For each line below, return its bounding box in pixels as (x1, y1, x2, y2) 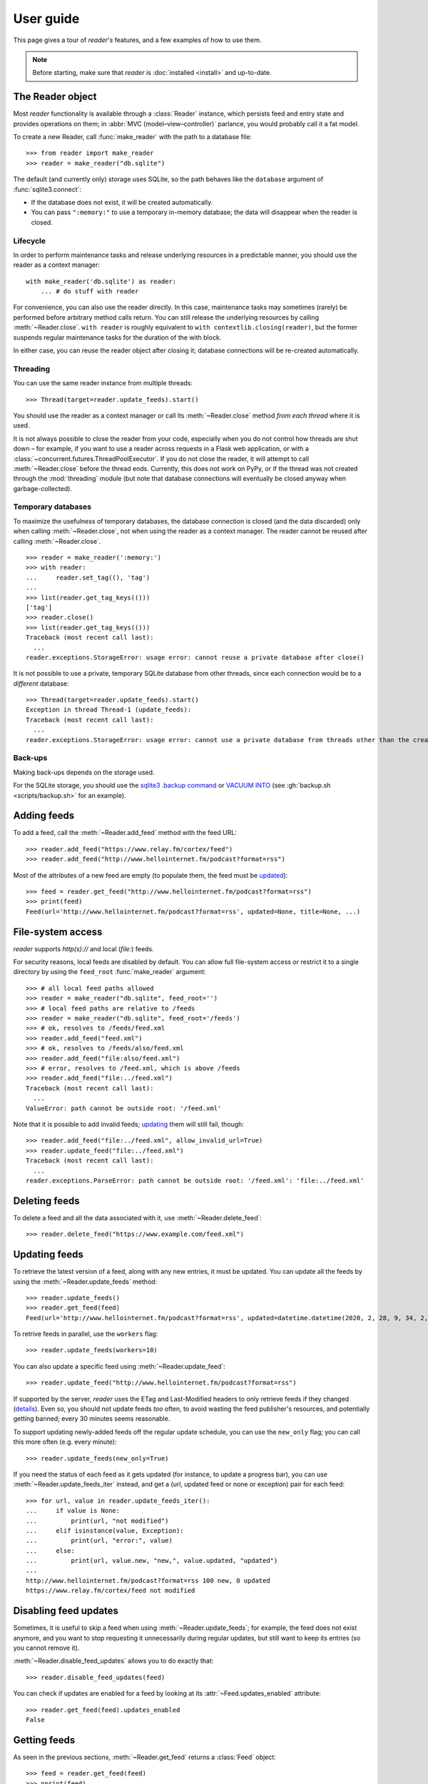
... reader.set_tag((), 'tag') (26, 573, 151, 582)
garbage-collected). (13, 484, 73, 492)
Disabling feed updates (13, 1605, 119, 1617)
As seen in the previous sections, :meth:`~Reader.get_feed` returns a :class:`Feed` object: (13, 1753, 276, 1761)
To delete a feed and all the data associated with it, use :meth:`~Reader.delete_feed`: (13, 1213, 263, 1222)
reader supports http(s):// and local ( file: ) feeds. (13, 944, 154, 953)
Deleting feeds (13, 1195, 80, 1207)
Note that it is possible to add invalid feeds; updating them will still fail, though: (13, 1120, 244, 1128)
